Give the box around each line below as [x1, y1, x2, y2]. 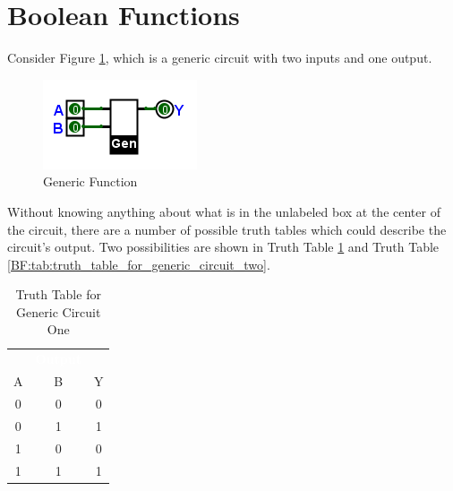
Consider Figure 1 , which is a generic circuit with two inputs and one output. [7, 48, 432, 67]
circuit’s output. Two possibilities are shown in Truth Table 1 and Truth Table [7, 237, 440, 256]
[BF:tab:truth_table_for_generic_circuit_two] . [7, 254, 270, 273]
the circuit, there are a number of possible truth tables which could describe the [7, 220, 447, 238]
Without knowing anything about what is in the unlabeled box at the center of [7, 202, 440, 220]
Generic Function [43, 172, 138, 191]
